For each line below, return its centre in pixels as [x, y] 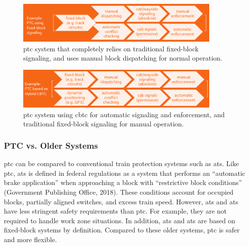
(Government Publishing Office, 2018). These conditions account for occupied [119, 192]
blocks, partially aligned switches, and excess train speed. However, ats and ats [121, 201]
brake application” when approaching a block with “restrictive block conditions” [123, 182]
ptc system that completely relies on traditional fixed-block [111, 48]
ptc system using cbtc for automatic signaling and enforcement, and [124, 114]
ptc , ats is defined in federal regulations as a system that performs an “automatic [125, 173]
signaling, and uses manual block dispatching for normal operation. [123, 58]
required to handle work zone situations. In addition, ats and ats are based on [120, 220]
